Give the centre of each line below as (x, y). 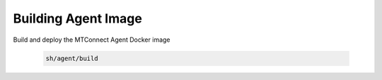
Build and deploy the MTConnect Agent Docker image (92, 40)
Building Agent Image (78, 18)
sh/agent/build (72, 58)
